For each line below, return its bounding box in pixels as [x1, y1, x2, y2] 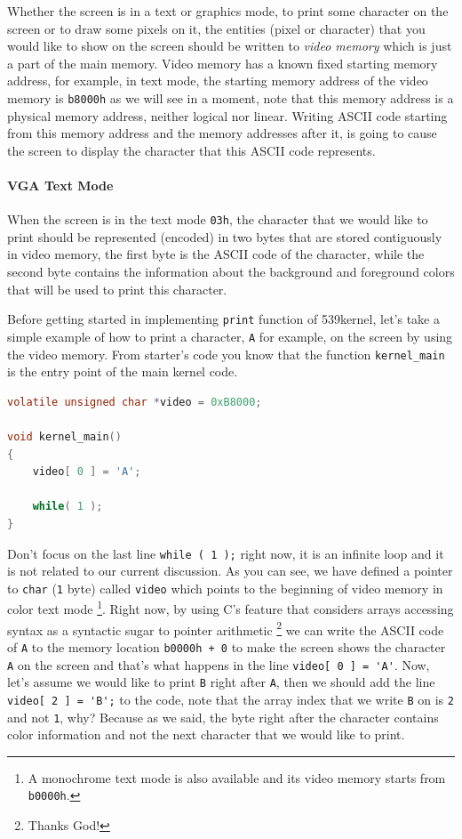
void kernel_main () [7, 430, 122, 443]
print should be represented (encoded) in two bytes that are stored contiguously [7, 227, 442, 246]
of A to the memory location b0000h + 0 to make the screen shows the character [7, 637, 446, 656]
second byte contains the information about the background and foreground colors [7, 262, 455, 281]
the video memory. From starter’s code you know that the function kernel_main [7, 344, 445, 363]
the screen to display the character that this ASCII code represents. [7, 141, 376, 159]
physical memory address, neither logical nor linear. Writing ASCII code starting [7, 106, 448, 125]
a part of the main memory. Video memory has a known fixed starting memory [7, 53, 438, 72]
